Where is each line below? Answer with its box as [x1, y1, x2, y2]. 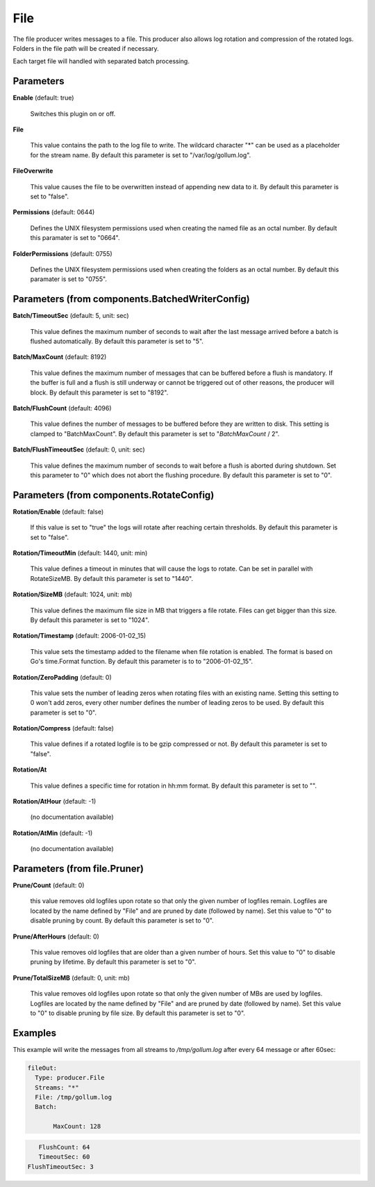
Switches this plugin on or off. [30, 109, 116, 118]
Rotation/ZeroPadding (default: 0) [12, 673, 112, 681]
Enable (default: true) [12, 94, 74, 102]
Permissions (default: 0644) [12, 208, 95, 216]
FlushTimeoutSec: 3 [27, 1163, 94, 1170]
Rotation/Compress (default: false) [12, 724, 115, 733]
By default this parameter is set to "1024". [30, 616, 149, 624]
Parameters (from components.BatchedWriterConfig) [12, 293, 250, 305]
